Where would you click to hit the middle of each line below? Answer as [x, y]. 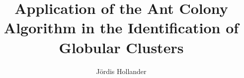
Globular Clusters [121, 47]
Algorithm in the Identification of [121, 28]
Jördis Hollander [121, 71]
